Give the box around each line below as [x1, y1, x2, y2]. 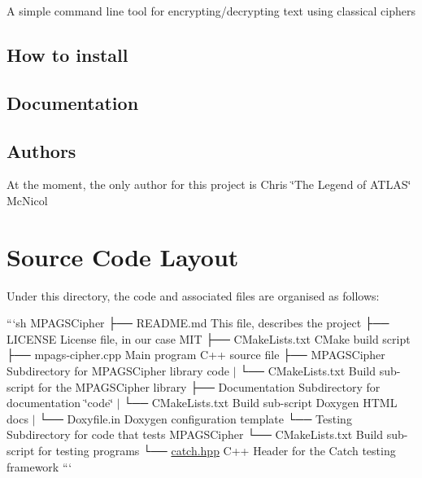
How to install [7, 42, 128, 67]
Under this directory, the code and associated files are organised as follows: [7, 287, 380, 304]
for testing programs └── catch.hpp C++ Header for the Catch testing [38, 442, 396, 459]
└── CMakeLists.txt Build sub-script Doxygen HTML [124, 394, 398, 411]
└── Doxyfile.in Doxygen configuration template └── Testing [39, 410, 352, 427]
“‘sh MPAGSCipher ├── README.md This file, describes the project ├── [7, 314, 389, 331]
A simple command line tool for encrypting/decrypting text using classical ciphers [7, 2, 415, 19]
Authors [7, 138, 76, 163]
